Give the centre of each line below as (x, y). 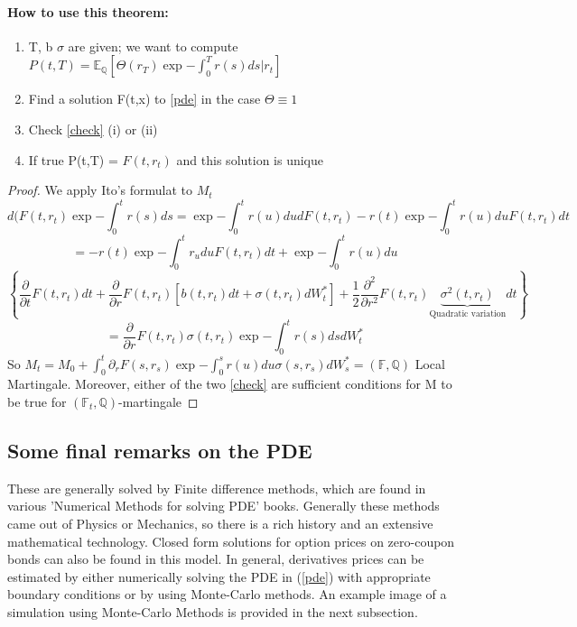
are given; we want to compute (153, 46)
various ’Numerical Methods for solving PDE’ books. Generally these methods (223, 506)
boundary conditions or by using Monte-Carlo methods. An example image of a (227, 594)
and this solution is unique (250, 159)
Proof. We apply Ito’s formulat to (100, 190)
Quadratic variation (468, 313)
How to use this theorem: (88, 11)
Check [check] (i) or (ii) (93, 129)
